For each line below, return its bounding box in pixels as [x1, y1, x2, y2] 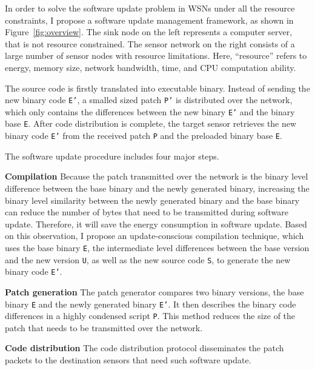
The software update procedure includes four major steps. [5, 149, 219, 162]
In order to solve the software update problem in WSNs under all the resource [5, 2, 295, 14]
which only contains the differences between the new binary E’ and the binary [5, 105, 295, 118]
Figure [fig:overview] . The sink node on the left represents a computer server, [5, 25, 293, 38]
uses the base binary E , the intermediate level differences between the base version [5, 241, 310, 254]
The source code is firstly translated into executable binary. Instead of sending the [5, 81, 310, 94]
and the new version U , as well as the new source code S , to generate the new [5, 253, 291, 266]
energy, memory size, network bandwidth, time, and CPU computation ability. [5, 61, 296, 73]
